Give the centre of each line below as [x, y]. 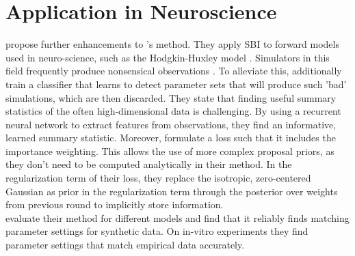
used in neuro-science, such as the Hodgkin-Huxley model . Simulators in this [168, 57]
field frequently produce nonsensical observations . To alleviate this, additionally [174, 71]
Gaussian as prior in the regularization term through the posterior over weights [172, 191]
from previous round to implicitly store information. [115, 204]
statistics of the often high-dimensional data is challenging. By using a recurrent [173, 111]
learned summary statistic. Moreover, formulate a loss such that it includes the [171, 138]
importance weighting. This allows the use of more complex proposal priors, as [170, 151]
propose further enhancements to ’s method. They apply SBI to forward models [172, 44]
